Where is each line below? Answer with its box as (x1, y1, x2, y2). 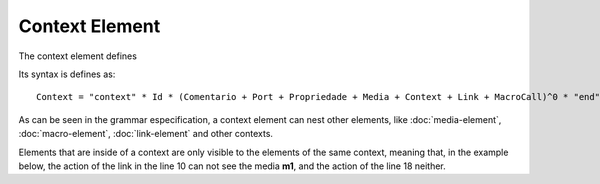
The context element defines (18, 50, 137, 62)
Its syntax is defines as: (18, 68, 116, 80)
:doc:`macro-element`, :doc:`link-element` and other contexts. (18, 128, 274, 140)
